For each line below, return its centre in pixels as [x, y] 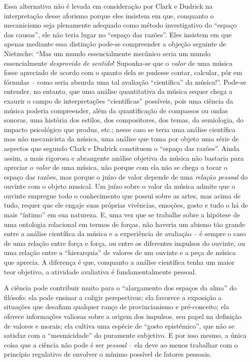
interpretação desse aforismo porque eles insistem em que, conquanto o [109, 15]
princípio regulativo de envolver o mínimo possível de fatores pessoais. [108, 354]
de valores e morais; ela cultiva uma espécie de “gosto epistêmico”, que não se [119, 325]
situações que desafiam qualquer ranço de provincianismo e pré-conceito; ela [117, 307]
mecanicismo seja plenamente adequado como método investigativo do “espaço [120, 25]
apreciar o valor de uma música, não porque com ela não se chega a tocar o [116, 167]
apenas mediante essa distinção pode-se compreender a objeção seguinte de [115, 44]
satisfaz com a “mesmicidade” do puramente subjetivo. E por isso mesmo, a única [125, 335]
